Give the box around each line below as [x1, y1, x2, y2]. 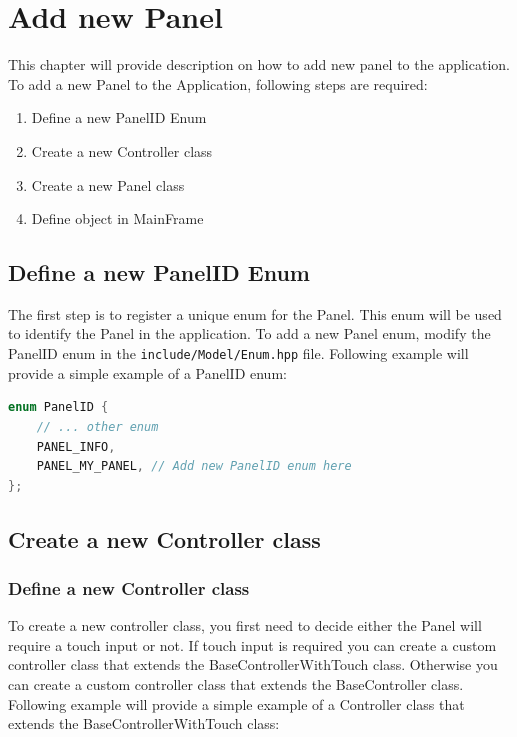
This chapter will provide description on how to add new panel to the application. [8, 54, 510, 75]
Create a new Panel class [31, 174, 185, 195]
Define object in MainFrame [31, 208, 204, 229]
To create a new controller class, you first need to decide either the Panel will [8, 615, 482, 636]
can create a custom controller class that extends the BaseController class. [8, 674, 464, 695]
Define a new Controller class [8, 576, 250, 600]
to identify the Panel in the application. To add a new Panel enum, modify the [8, 323, 491, 344]
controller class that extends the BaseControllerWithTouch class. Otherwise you [8, 654, 498, 675]
